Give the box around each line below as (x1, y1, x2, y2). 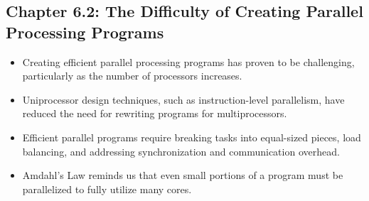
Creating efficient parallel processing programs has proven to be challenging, (22, 54, 355, 69)
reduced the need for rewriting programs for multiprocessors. (22, 106, 287, 121)
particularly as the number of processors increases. (22, 68, 242, 83)
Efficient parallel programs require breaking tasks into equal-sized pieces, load (22, 129, 361, 144)
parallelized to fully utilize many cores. (22, 181, 192, 196)
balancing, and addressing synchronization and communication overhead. (22, 143, 340, 158)
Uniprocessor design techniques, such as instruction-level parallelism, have (22, 92, 345, 107)
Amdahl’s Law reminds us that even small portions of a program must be (22, 168, 343, 183)
